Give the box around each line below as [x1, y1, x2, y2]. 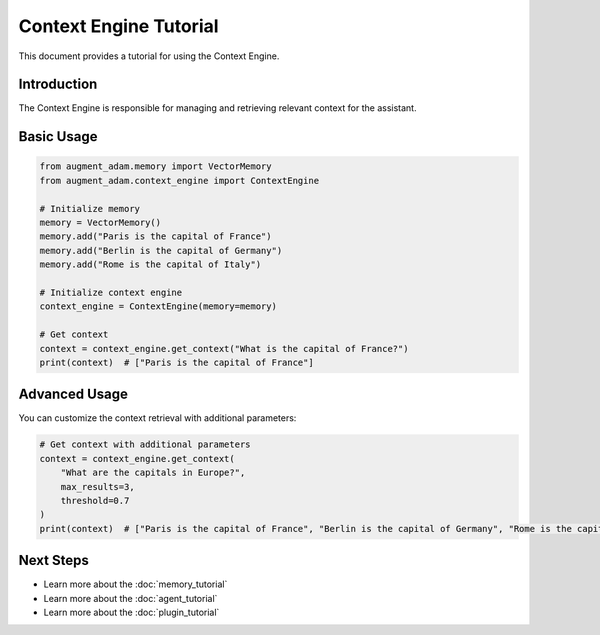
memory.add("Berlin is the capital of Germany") [39, 245, 283, 256]
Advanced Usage [18, 386, 129, 403]
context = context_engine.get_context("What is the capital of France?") [39, 343, 409, 354]
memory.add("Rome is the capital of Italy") [39, 259, 262, 270]
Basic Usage [18, 128, 98, 145]
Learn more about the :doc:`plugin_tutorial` [43, 606, 220, 619]
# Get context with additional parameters [39, 439, 251, 450]
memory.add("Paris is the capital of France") [39, 231, 272, 242]
